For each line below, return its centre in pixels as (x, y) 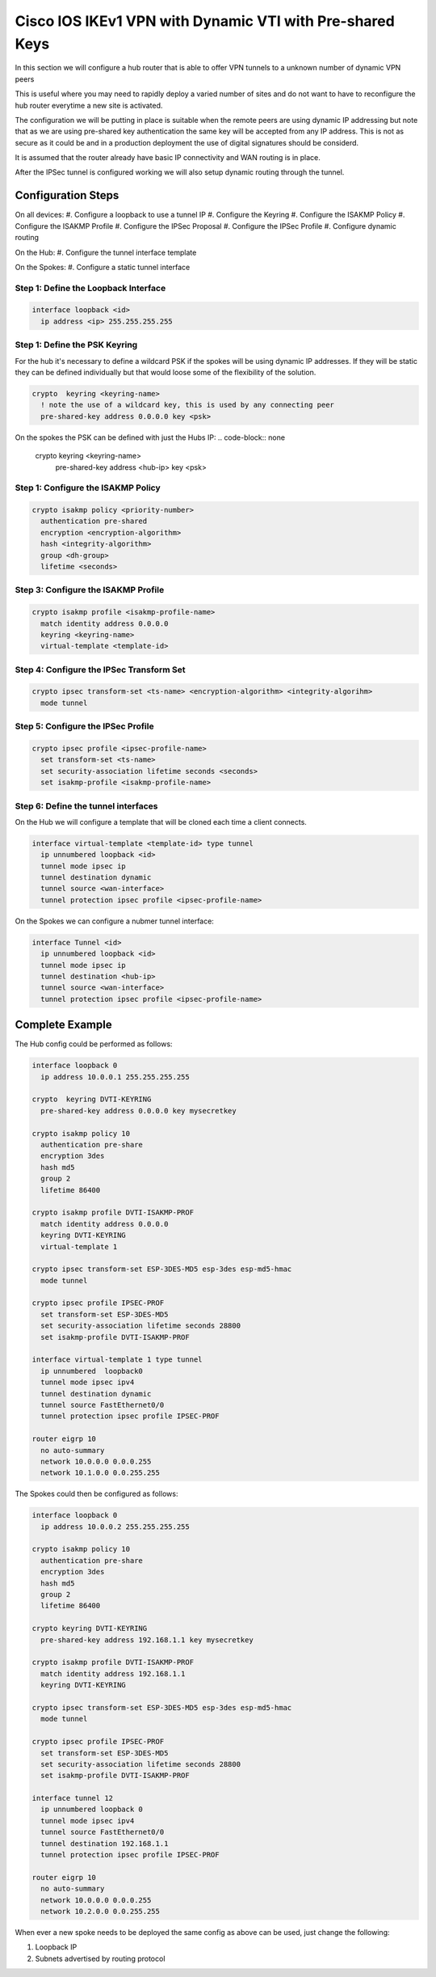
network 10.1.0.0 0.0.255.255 (101, 1473)
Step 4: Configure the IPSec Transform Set (100, 670)
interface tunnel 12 (72, 1798)
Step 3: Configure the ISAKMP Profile (90, 590)
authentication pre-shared (94, 521)
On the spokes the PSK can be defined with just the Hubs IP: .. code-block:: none (150, 437)
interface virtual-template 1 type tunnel (117, 1360)
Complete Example (63, 1025)
